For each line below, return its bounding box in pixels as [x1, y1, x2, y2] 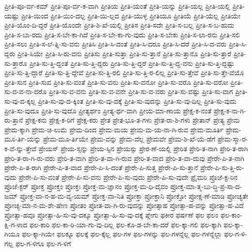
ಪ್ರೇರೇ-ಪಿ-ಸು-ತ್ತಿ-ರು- [200, 162, 244, 173]
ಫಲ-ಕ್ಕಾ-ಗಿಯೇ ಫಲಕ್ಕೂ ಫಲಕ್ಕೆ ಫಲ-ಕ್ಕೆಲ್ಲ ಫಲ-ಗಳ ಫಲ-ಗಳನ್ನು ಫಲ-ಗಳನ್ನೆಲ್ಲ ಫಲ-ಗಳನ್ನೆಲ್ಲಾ [22, 229, 222, 239]
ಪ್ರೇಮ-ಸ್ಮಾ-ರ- [217, 134, 248, 144]
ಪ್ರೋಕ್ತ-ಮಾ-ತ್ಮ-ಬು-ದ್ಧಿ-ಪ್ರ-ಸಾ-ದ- [170, 181, 242, 191]
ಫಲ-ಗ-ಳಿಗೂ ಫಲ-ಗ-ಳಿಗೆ [15, 238, 71, 248]
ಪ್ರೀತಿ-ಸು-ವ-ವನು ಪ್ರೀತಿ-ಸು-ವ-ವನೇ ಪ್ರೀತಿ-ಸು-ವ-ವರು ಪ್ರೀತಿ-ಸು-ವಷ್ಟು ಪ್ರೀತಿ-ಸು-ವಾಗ [48, 86, 233, 96]
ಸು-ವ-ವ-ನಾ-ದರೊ [4, 86, 47, 96]
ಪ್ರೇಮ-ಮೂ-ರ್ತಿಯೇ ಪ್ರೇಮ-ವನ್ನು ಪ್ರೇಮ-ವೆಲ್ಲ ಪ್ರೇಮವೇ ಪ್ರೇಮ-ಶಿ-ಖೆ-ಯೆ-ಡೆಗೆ [43, 134, 216, 144]
